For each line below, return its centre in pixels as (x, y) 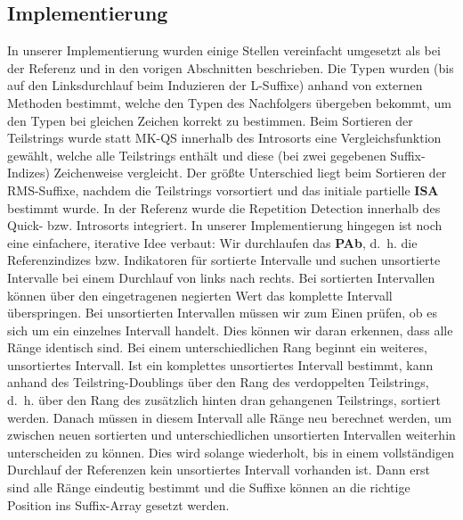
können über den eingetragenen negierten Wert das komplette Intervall (200, 295)
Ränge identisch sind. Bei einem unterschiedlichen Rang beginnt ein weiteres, (217, 347)
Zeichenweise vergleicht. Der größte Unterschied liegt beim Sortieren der (250, 173)
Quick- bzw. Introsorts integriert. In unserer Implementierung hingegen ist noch (225, 225)
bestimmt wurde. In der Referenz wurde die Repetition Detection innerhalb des (224, 207)
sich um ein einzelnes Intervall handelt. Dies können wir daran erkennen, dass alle (230, 330)
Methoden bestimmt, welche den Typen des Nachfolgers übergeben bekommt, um (229, 102)
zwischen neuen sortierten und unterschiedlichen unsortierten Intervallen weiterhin (231, 435)
